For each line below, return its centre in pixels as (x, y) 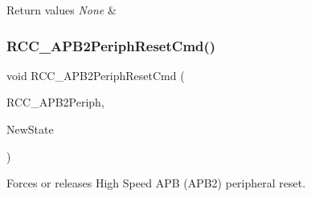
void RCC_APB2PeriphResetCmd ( (96, 75)
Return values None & (61, 10)
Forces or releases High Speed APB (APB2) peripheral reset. (156, 183)
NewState (30, 129)
